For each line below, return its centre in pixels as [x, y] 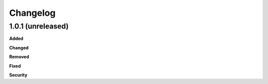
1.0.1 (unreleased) [39, 26]
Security [18, 75]
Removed [19, 57]
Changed [19, 47]
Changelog [32, 13]
